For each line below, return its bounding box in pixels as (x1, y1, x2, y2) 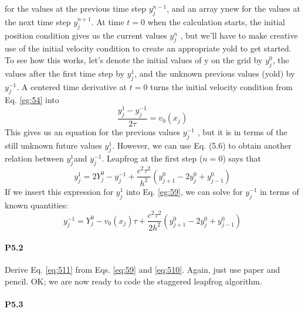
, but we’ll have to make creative (180, 29, 298, 41)
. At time (91, 15, 124, 28)
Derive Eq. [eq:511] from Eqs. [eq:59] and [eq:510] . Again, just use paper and (5, 263, 280, 276)
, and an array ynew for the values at (167, 2, 300, 14)
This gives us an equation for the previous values (5, 125, 181, 138)
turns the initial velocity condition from (150, 80, 293, 92)
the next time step (5, 15, 71, 28)
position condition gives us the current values (5, 29, 167, 41)
